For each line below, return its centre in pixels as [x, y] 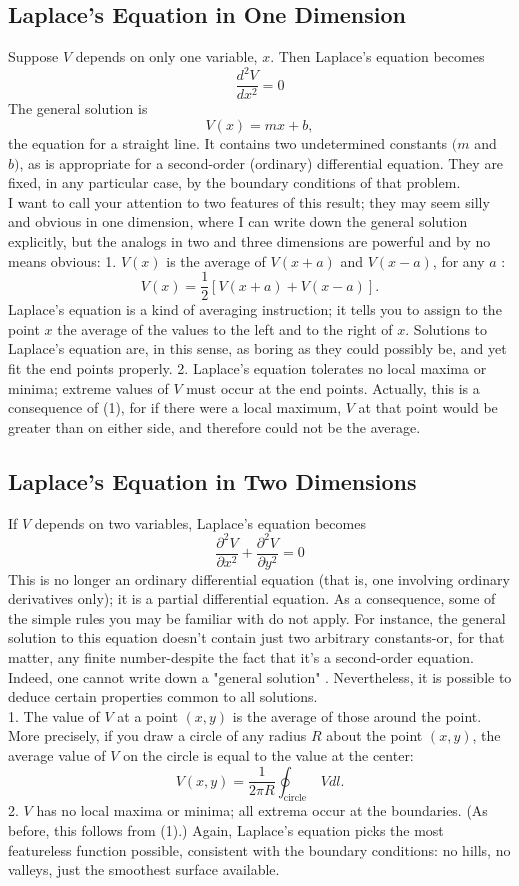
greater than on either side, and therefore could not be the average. [214, 426]
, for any [458, 260]
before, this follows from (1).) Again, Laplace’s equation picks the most [226, 830]
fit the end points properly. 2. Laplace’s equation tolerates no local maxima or [247, 367]
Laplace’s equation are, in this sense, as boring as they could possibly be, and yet [257, 348]
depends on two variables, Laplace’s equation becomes [200, 522]
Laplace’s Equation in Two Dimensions [212, 480]
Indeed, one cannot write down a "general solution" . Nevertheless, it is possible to [260, 676]
